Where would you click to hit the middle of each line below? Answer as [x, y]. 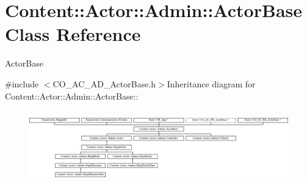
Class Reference [73, 34]
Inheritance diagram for [211, 83]
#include [22, 83]
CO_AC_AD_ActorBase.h [104, 83]
